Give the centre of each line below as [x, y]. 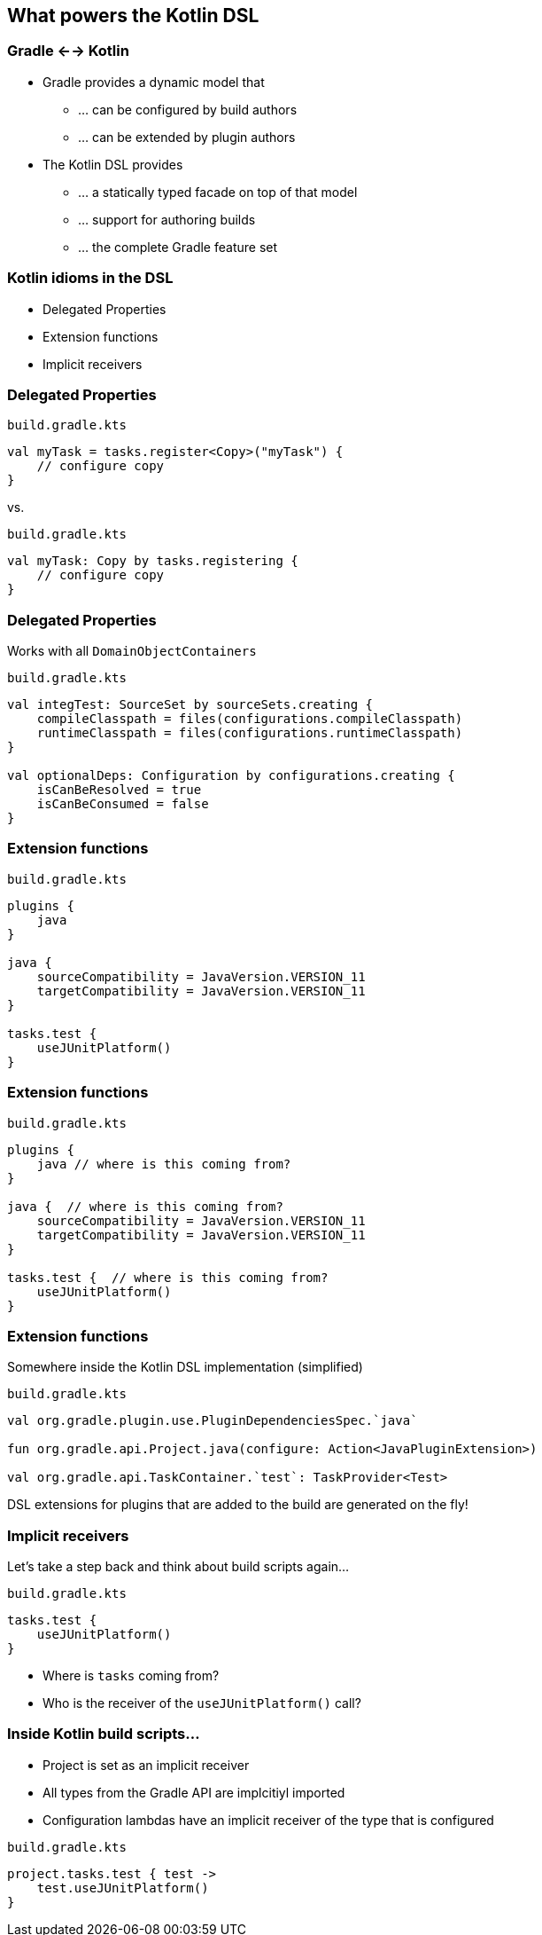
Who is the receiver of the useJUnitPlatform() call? [202, 1703]
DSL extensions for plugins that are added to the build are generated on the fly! [238, 1505]
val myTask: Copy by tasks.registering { [153, 561]
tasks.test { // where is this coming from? [168, 1277]
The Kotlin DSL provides [113, 164]
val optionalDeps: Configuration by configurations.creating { [231, 776]
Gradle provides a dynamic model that [154, 82]
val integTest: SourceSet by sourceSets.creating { [190, 705]
